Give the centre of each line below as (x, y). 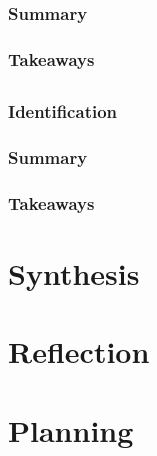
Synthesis (74, 272)
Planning (71, 429)
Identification (63, 111)
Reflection (79, 351)
